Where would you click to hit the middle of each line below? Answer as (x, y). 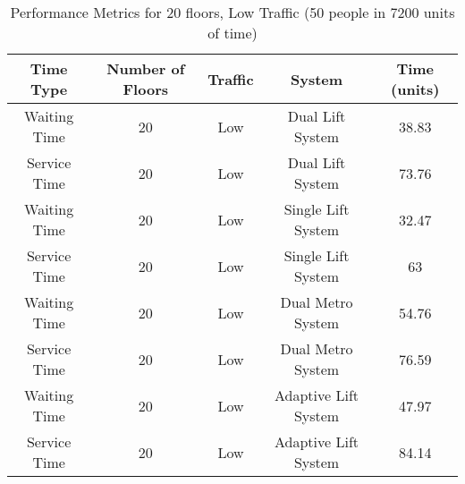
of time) (232, 33)
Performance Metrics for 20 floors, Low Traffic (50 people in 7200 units (232, 12)
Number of (146, 68)
